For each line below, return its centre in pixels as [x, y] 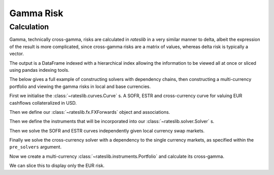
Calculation [29, 27]
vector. [17, 54]
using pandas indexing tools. [39, 70]
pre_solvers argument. [36, 147]
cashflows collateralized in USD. [43, 103]
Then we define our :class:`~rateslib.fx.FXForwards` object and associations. [90, 112]
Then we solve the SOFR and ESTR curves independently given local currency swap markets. [107, 130]
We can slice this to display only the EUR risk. [57, 166]
